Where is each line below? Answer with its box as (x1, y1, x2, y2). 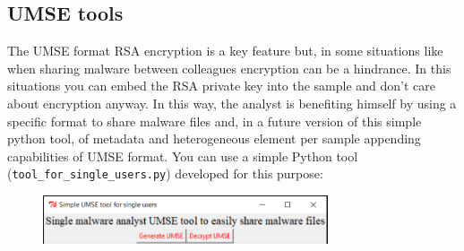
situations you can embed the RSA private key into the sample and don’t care (7, 76, 436, 95)
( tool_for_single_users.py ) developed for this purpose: (7, 164, 323, 183)
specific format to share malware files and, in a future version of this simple (7, 111, 422, 130)
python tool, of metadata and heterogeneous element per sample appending (7, 129, 421, 148)
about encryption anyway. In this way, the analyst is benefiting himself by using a (7, 93, 457, 112)
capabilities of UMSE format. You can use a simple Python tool (7, 146, 358, 165)
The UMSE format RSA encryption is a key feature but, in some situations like (7, 41, 443, 60)
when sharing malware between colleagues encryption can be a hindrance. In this (7, 58, 451, 77)
